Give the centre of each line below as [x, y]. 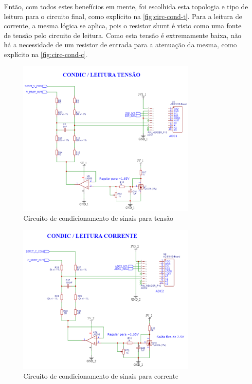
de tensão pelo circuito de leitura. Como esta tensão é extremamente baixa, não [123, 35]
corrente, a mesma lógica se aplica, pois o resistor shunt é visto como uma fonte [123, 26]
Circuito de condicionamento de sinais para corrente [101, 375]
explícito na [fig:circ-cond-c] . [46, 54]
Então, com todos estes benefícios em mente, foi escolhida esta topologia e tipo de [126, 6]
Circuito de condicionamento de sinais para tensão [98, 218]
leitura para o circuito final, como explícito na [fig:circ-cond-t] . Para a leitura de [123, 16]
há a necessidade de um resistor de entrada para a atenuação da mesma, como [120, 45]
